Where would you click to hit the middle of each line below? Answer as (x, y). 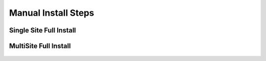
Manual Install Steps (52, 13)
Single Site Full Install (43, 30)
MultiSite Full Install (40, 46)
